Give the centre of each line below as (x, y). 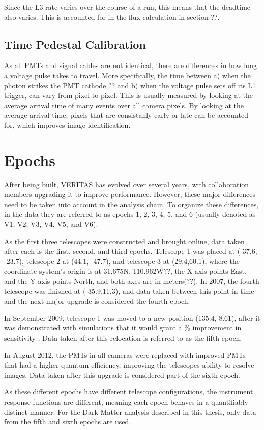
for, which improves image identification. (67, 125)
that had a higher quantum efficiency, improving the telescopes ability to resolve (129, 365)
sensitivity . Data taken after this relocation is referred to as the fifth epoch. (123, 337)
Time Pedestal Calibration (75, 44)
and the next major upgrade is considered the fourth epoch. (97, 301)
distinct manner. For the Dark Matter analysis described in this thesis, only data (130, 411)
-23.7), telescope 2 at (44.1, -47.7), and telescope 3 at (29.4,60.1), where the (122, 261)
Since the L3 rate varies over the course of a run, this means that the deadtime (127, 7)
